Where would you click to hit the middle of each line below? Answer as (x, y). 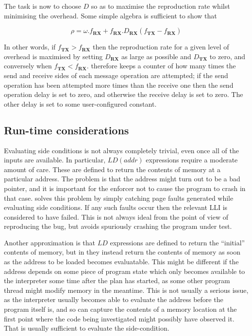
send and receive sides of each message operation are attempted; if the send (116, 75)
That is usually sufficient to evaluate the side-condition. (87, 328)
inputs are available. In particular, (55, 160)
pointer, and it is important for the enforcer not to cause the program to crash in (125, 188)
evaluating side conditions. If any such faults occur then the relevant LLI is (116, 207)
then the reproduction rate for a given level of (161, 47)
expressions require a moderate (192, 160)
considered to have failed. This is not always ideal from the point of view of (116, 216)
